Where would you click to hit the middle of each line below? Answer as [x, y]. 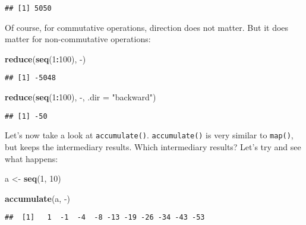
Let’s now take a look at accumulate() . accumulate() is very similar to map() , [149, 135]
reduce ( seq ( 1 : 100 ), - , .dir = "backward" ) [81, 97]
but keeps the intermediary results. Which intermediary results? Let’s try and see [153, 147]
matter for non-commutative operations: [78, 39]
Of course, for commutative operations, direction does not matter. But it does [147, 27]
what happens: [31, 158]
